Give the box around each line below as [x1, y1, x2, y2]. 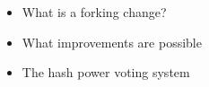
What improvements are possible [22, 32, 202, 51]
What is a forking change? [22, 3, 167, 21]
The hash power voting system [22, 63, 190, 82]
